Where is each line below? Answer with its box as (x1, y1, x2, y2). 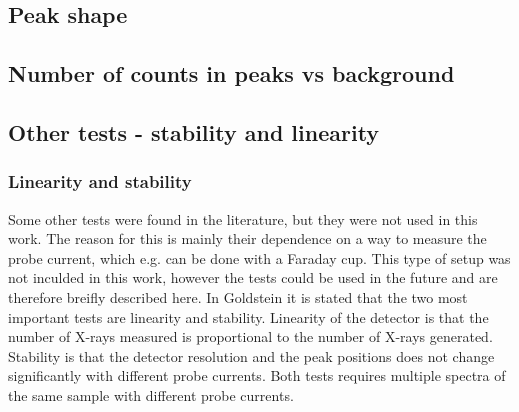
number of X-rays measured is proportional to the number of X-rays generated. (8, 326, 493, 347)
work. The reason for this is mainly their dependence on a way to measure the (8, 228, 487, 249)
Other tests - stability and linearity (8, 116, 380, 147)
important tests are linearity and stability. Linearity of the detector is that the (8, 306, 489, 327)
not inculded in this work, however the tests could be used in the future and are (8, 267, 498, 288)
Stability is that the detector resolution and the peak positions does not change (8, 345, 495, 366)
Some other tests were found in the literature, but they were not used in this (8, 208, 478, 229)
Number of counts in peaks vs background (8, 58, 455, 89)
